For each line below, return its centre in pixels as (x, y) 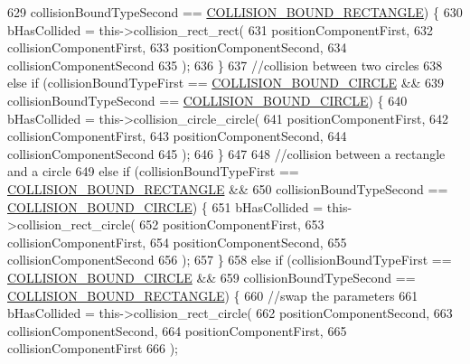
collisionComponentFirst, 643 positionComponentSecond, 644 (177, 136)
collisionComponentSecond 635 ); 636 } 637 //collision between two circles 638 (225, 65)
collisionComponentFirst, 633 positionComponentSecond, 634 (177, 47)
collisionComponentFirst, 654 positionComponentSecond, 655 (177, 242)
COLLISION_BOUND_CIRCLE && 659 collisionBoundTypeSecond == (211, 277)
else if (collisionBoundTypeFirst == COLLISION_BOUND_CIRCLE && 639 (226, 83)
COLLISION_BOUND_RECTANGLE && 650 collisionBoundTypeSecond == (228, 188)
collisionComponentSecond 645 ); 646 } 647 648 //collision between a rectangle (226, 153)
